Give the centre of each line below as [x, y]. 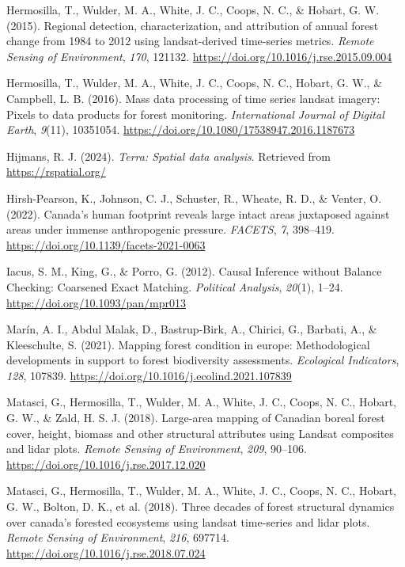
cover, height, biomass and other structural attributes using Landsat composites [200, 433]
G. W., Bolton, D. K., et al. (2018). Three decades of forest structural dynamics [201, 506]
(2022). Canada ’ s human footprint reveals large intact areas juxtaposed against [198, 213]
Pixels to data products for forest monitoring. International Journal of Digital [195, 114]
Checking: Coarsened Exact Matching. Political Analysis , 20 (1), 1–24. [175, 286]
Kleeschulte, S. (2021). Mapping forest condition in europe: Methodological [188, 344]
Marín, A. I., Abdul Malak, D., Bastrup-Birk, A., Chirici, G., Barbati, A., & [192, 329]
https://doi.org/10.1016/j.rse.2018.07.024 [106, 552]
